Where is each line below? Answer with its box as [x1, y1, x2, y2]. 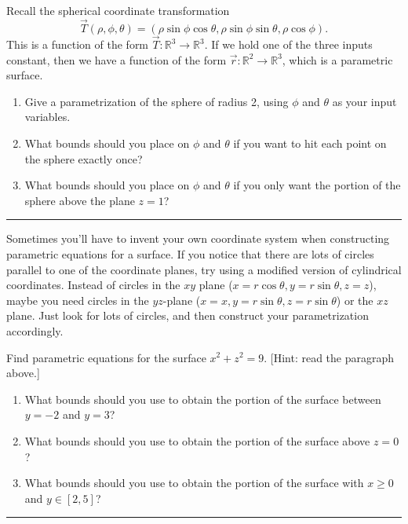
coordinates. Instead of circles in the [6, 277, 180, 293]
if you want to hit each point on [233, 135, 387, 151]
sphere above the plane [24, 192, 135, 208]
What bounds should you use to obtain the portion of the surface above [24, 432, 370, 449]
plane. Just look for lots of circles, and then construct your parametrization [6, 307, 369, 324]
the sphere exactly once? [24, 150, 143, 167]
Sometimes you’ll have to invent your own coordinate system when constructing [6, 230, 390, 247]
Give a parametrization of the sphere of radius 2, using [24, 93, 289, 109]
